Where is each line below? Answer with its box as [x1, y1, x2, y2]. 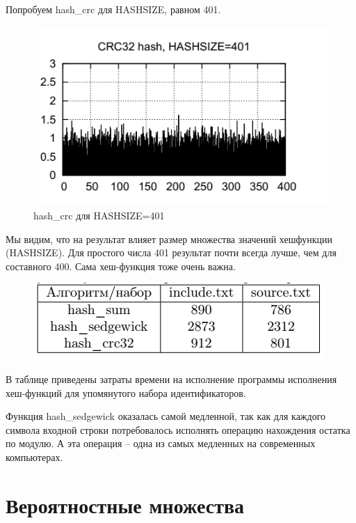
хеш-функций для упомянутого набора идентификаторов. [6, 385, 246, 400]
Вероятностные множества [6, 490, 245, 519]
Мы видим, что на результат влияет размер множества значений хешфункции [6, 231, 332, 246]
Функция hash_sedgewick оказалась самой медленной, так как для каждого [6, 409, 326, 423]
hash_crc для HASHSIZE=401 [33, 208, 165, 223]
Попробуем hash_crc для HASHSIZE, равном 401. [6, 2, 221, 16]
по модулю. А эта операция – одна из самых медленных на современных [6, 436, 316, 451]
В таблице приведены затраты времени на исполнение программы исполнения [6, 372, 337, 386]
